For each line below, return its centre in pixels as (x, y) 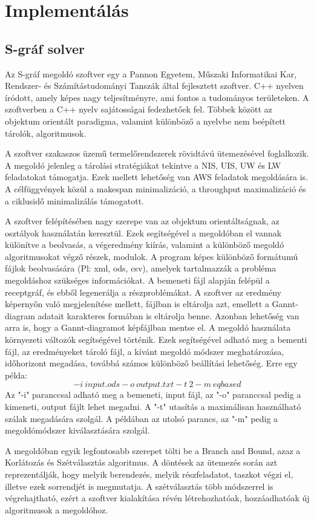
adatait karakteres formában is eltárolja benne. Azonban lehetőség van (168, 315)
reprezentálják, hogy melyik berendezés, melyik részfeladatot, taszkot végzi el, (149, 474)
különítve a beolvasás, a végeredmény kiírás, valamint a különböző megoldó (145, 245)
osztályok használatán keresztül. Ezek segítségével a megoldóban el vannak (143, 232)
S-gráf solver (45, 48)
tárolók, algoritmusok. (46, 133)
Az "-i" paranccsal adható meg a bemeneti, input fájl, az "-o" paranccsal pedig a (153, 395)
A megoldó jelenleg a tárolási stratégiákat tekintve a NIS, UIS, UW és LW (143, 165)
